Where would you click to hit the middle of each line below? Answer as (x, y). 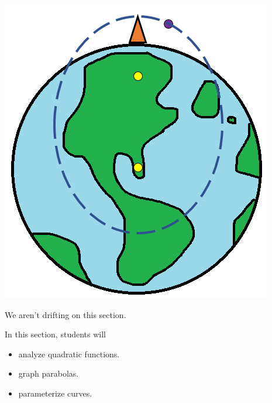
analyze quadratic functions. (69, 354)
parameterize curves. (55, 393)
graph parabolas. (49, 373)
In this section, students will (55, 334)
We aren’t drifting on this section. (66, 314)
